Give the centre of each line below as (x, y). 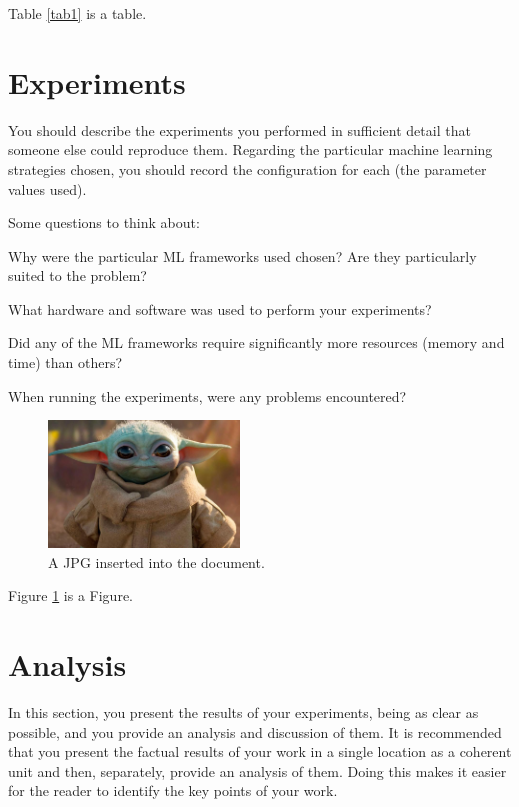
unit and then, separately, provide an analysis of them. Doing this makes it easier (257, 770)
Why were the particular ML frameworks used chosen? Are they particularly (242, 255)
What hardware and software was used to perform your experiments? (220, 308)
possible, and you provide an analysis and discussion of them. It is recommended (255, 731)
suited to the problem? (77, 275)
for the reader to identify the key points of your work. (173, 790)
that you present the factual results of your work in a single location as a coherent (260, 751)
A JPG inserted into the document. (156, 561)
